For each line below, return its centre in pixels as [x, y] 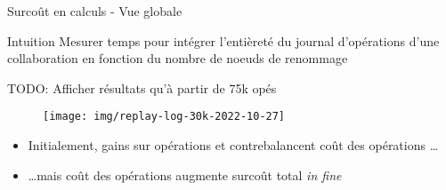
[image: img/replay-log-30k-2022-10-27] [164, 117]
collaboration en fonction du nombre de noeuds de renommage [178, 58]
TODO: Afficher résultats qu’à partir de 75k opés [142, 87]
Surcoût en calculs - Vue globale [95, 11]
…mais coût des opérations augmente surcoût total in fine [185, 174]
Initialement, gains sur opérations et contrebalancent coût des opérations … [233, 145]
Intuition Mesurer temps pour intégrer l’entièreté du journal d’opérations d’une [223, 40]
